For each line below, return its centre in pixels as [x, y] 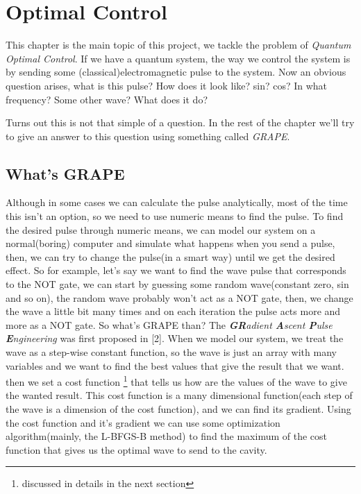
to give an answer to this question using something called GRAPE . [148, 136]
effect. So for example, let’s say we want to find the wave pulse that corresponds [176, 270]
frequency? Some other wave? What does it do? [107, 99]
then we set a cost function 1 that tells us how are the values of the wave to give [176, 381]
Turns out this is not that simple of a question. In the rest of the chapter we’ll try [180, 122]
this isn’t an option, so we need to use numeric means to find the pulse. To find [175, 216]
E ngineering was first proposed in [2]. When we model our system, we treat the [175, 338]
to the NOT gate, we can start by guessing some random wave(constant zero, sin [177, 284]
